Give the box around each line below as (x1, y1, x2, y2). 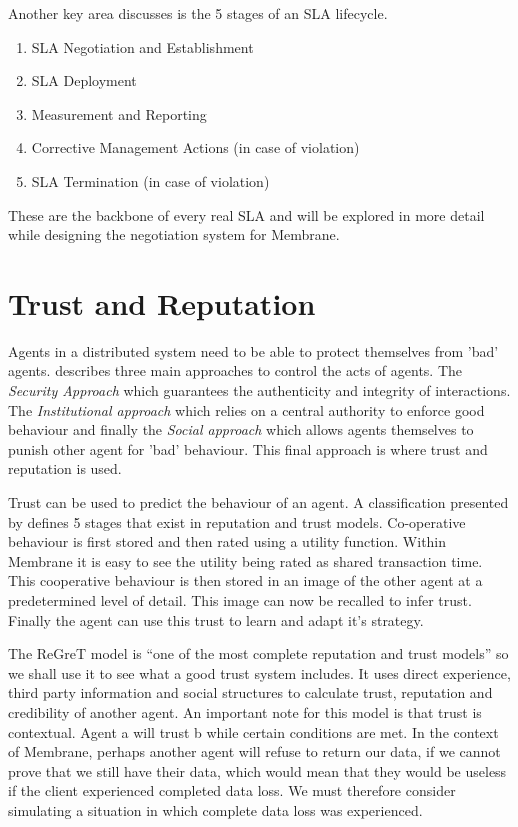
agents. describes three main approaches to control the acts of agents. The (8, 360, 463, 381)
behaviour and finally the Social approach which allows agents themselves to (8, 419, 474, 440)
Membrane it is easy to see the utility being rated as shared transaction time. (8, 550, 483, 571)
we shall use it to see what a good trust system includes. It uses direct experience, (8, 662, 511, 683)
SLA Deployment (31, 70, 137, 91)
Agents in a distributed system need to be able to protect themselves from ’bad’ (8, 340, 499, 361)
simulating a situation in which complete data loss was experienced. (8, 799, 423, 820)
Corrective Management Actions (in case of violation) (31, 137, 360, 158)
